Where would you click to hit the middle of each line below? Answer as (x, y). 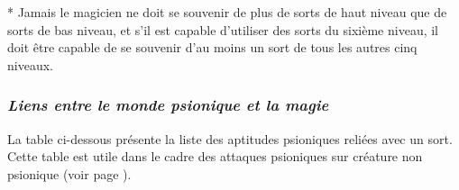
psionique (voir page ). (69, 173)
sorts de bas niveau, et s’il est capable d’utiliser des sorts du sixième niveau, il (223, 29)
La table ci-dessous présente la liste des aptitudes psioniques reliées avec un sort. (230, 138)
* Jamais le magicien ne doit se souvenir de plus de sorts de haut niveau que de (227, 12)
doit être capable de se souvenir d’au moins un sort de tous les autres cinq (212, 47)
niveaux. (30, 64)
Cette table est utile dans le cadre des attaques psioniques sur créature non (215, 156)
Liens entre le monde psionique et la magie (168, 105)
